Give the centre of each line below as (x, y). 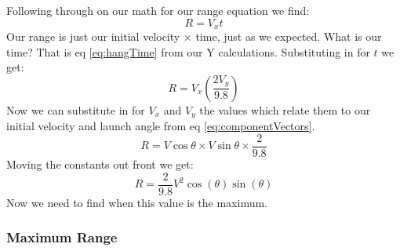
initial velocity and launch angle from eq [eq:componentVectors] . (161, 126)
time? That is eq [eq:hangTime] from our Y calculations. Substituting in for (188, 51)
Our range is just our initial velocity (93, 36)
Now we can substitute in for (76, 109)
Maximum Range (62, 237)
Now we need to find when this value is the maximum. (137, 202)
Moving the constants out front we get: (100, 164)
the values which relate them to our (285, 109)
